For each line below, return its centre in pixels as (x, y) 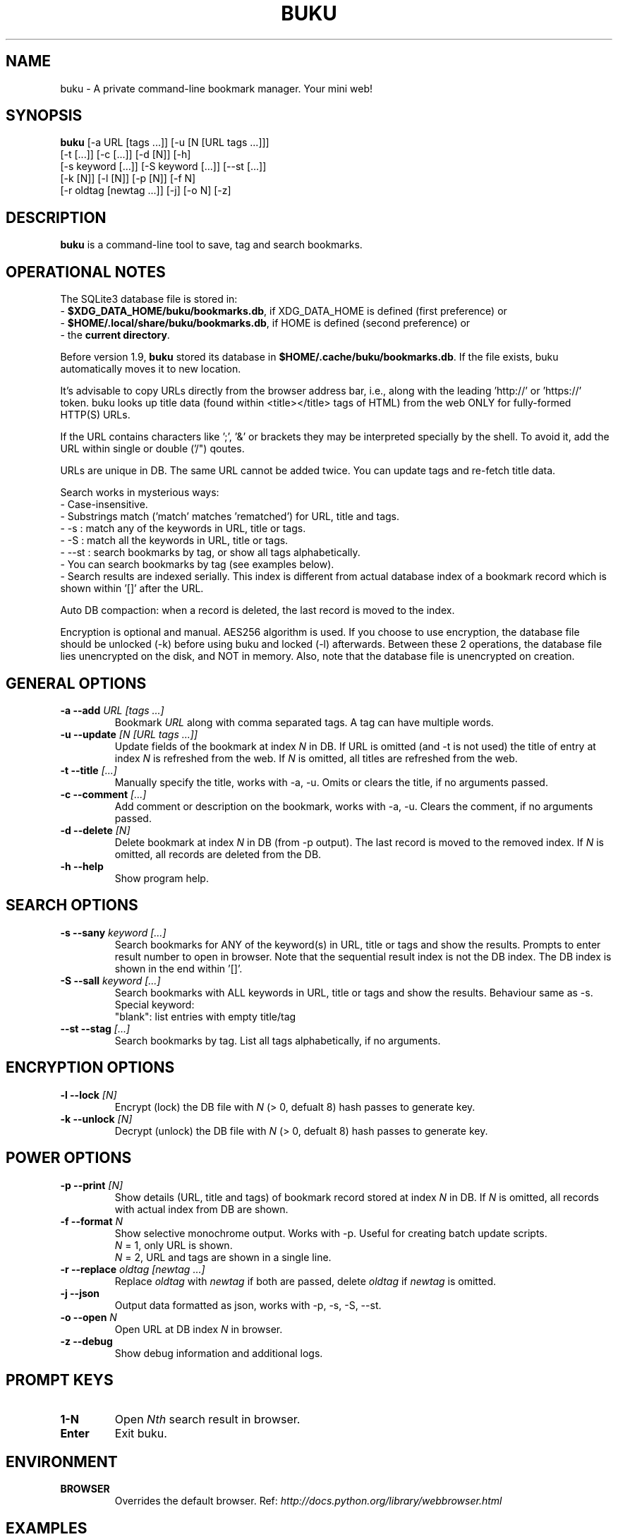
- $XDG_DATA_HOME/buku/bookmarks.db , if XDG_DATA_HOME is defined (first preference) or (284, 311)
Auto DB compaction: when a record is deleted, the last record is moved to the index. (257, 610)
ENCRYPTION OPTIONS (90, 1068)
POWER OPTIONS (69, 1158)
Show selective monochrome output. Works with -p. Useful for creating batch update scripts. (331, 1233)
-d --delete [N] (95, 830)
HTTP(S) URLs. (95, 415)
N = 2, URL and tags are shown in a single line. (223, 1257)
